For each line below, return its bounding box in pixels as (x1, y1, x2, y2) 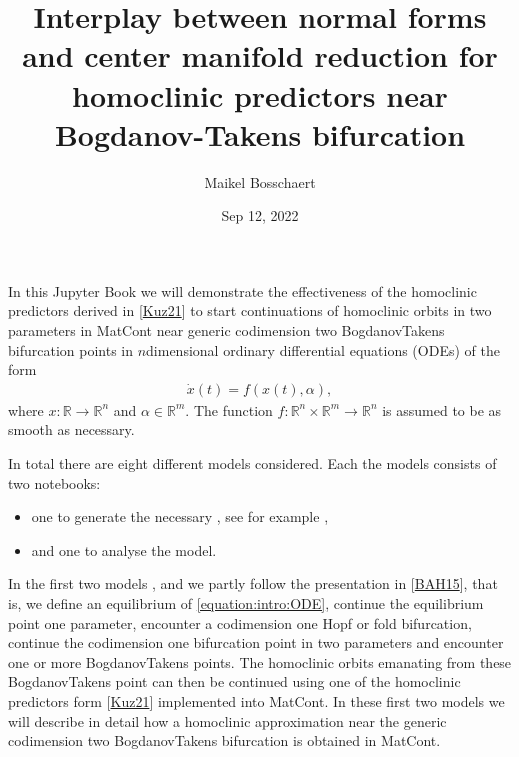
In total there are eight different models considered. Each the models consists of (8, 453, 497, 474)
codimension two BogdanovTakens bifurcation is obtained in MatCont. (8, 730, 441, 751)
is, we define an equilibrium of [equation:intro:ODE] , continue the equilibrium (8, 593, 484, 614)
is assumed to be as (382, 399, 502, 420)
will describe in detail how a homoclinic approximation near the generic (8, 710, 447, 731)
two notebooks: (8, 472, 101, 493)
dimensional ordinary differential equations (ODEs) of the (146, 339, 500, 360)
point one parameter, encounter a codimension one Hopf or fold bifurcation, (8, 612, 472, 633)
